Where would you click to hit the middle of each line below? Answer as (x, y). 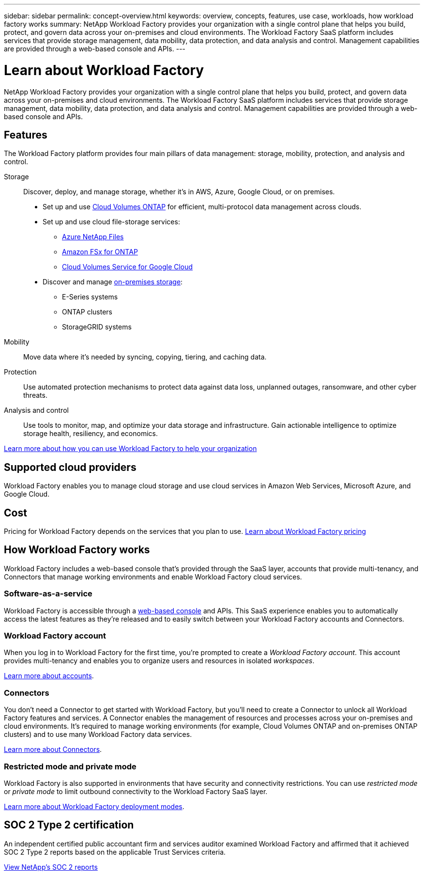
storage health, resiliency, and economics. (91, 434)
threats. (35, 395)
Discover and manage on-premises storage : (113, 282)
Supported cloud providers (70, 467)
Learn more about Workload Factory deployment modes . (94, 806)
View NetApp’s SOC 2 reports (51, 867)
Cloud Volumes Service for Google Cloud (128, 267)
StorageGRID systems (97, 327)
